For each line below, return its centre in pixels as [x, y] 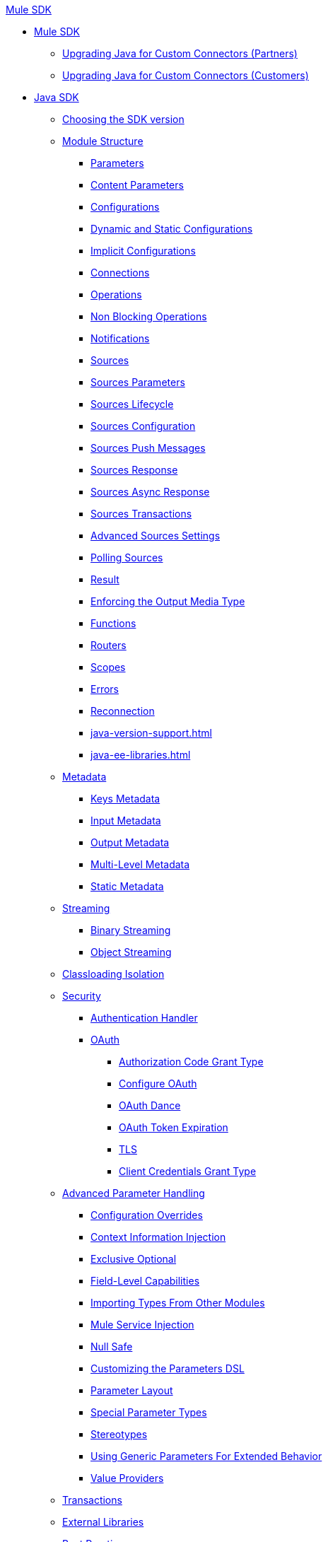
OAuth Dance [150, 1105]
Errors [105, 689]
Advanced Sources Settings [156, 536]
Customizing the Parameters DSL [168, 1368]
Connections [120, 273]
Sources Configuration [143, 426]
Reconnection [123, 711]
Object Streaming [131, 952]
